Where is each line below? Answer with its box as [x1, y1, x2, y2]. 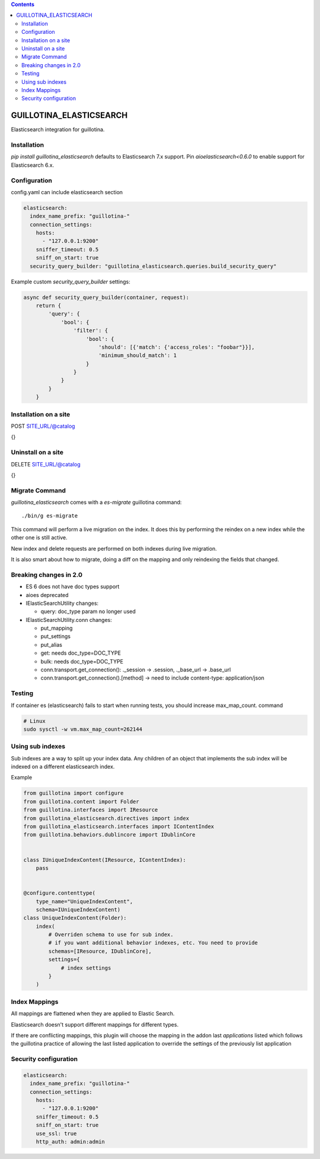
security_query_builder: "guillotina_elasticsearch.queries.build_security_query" [30, 263, 277, 270]
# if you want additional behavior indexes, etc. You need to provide [48, 939, 258, 946]
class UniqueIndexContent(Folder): [23, 915, 127, 921]
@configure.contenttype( [23, 890, 96, 896]
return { [36, 302, 62, 309]
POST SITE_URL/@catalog [11, 422, 75, 430]
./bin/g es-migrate [21, 513, 78, 519]
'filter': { [73, 327, 108, 334]
